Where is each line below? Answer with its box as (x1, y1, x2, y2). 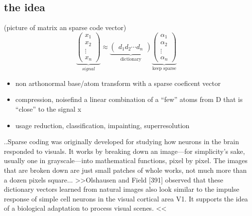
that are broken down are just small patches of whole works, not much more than (4, 165, 247, 175)
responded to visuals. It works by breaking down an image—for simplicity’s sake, (4, 146, 245, 156)
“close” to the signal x (15, 103, 81, 114)
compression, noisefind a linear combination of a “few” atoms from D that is (15, 94, 243, 104)
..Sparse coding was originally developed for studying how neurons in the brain (4, 136, 239, 147)
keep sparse (152, 66, 177, 71)
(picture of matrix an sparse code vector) (4, 22, 126, 33)
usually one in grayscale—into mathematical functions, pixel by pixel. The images (4, 155, 248, 166)
